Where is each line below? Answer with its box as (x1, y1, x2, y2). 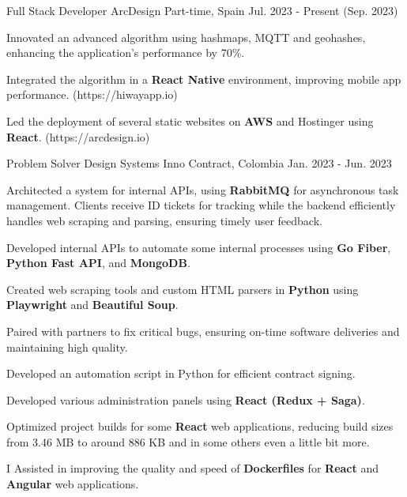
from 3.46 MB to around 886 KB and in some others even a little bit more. (6, 433, 370, 450)
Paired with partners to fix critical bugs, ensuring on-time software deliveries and (6, 322, 400, 339)
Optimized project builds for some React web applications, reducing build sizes (6, 418, 394, 435)
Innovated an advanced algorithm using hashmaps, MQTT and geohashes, (6, 28, 366, 45)
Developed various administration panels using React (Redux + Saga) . (6, 391, 365, 408)
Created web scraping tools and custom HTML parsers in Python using (6, 281, 359, 297)
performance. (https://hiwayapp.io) (6, 86, 178, 103)
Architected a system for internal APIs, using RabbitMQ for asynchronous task (6, 181, 399, 198)
